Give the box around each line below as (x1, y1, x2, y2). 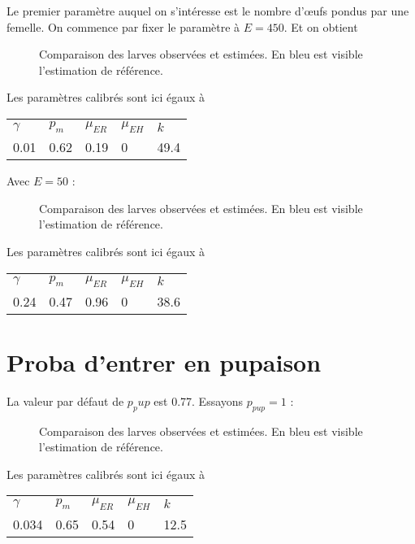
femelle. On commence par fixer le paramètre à (6, 18, 240, 35)
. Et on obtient (283, 18, 358, 35)
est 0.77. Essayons (153, 392, 244, 409)
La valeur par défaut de (6, 392, 124, 409)
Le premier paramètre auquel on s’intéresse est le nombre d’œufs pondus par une (6, 2, 409, 19)
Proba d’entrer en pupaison (6, 345, 322, 378)
